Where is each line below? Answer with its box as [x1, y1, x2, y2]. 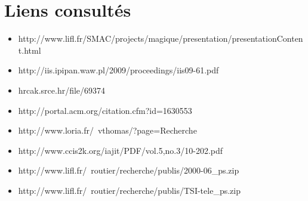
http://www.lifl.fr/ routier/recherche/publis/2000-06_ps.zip [18, 164, 239, 177]
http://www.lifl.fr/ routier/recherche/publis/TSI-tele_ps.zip [18, 184, 241, 196]
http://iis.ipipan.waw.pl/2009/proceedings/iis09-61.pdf [18, 64, 219, 76]
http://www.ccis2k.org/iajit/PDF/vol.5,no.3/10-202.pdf [18, 144, 223, 156]
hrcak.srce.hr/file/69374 [18, 84, 106, 96]
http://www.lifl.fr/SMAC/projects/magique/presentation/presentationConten [18, 32, 303, 45]
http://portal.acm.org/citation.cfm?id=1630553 [18, 104, 192, 116]
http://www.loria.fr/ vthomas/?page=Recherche [18, 124, 197, 137]
